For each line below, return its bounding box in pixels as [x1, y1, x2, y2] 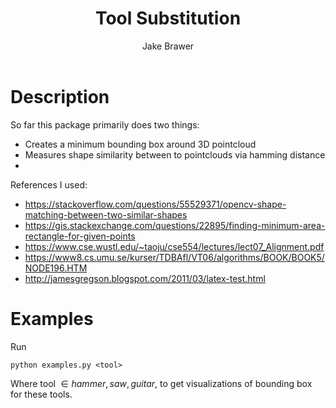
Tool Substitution [94, 7, 242, 30]
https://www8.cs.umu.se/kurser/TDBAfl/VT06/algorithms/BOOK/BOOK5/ [24, 251, 325, 263]
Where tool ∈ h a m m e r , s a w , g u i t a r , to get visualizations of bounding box [10, 377, 313, 389]
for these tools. [10, 388, 73, 400]
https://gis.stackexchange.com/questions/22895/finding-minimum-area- [24, 219, 326, 231]
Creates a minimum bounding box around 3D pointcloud [24, 138, 257, 150]
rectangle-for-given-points [24, 230, 136, 242]
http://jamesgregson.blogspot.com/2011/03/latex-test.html [24, 272, 266, 284]
